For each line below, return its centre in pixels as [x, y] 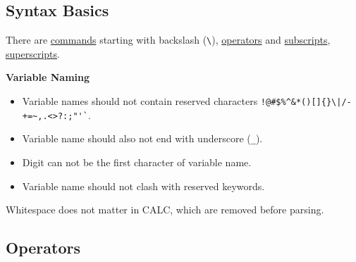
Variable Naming [48, 77]
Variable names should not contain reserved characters [140, 101]
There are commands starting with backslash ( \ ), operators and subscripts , [168, 40]
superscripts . [33, 53]
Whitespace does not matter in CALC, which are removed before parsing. [165, 210]
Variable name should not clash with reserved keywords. [143, 186]
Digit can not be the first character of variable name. [137, 162]
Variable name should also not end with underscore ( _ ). [142, 138]
